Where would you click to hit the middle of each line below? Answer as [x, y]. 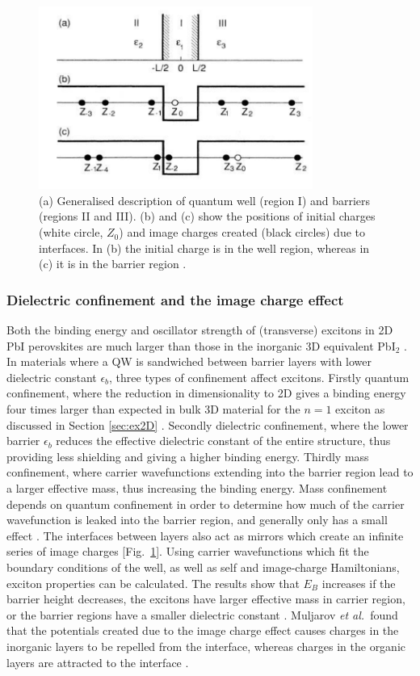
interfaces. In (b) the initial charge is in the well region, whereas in [204, 248]
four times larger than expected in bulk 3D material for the [153, 409]
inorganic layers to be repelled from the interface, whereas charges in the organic [206, 646]
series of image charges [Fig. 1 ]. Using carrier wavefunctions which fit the [188, 551]
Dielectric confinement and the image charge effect [175, 299]
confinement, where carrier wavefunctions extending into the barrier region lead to [210, 472]
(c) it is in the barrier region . [113, 264]
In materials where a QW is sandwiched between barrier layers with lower [189, 361]
